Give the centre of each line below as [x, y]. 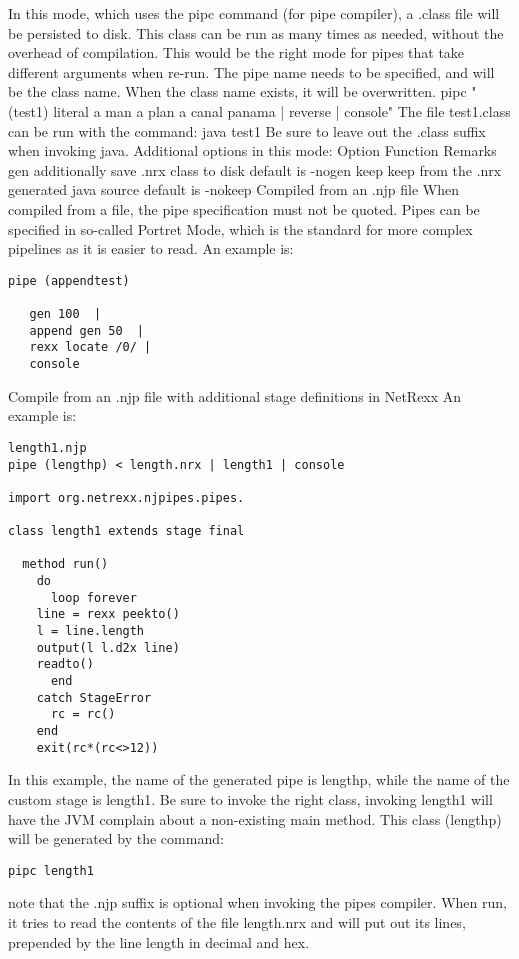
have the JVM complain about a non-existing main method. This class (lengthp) [255, 818]
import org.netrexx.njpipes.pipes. [126, 497]
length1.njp [47, 447]
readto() [65, 664]
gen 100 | [65, 314]
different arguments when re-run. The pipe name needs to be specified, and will [251, 71]
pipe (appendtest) [69, 280]
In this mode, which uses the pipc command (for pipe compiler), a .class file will [254, 13]
